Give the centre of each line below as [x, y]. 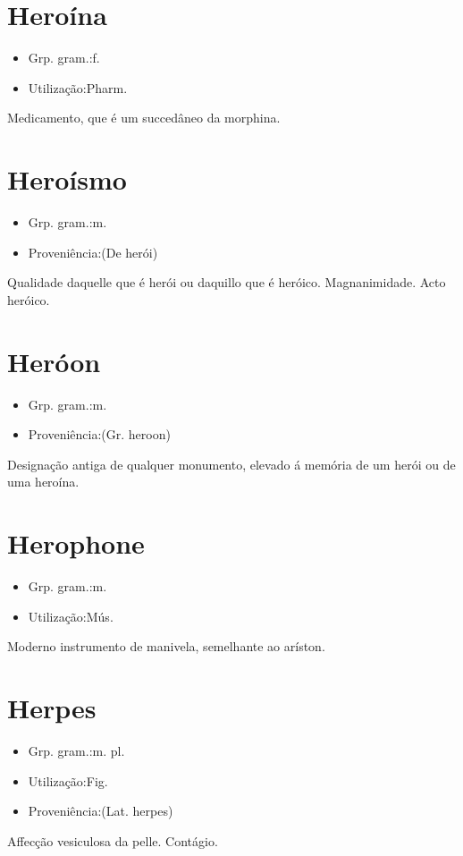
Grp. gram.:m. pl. [76, 750]
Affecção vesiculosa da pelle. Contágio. [113, 840]
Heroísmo [67, 179]
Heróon [54, 361]
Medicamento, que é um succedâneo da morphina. [144, 118]
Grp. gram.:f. [64, 58]
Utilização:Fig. [68, 780]
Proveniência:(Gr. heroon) [99, 434]
